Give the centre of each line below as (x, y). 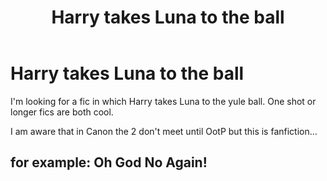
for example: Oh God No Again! (109, 162)
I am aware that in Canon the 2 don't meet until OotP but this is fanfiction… (164, 131)
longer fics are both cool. (62, 112)
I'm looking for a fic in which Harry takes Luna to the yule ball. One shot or (163, 101)
